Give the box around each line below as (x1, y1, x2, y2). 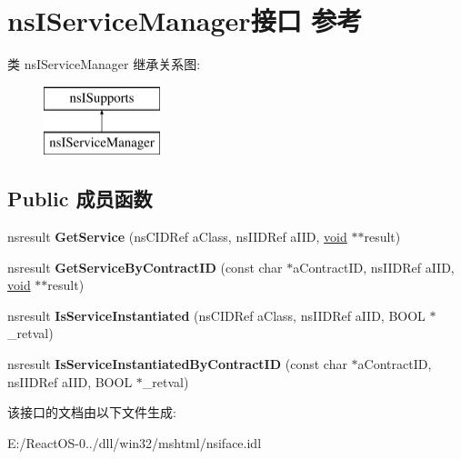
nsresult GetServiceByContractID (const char (7, 257, 283, 276)
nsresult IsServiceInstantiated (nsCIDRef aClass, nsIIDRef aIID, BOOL (7, 305, 426, 324)
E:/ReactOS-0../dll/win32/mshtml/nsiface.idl (7, 433, 262, 452)
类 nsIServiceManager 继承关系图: (7, 55, 201, 74)
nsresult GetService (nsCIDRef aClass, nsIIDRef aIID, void (7, 227, 347, 246)
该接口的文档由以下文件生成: (7, 403, 176, 422)
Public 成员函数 (7, 185, 153, 213)
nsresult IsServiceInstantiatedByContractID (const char (7, 354, 347, 374)
